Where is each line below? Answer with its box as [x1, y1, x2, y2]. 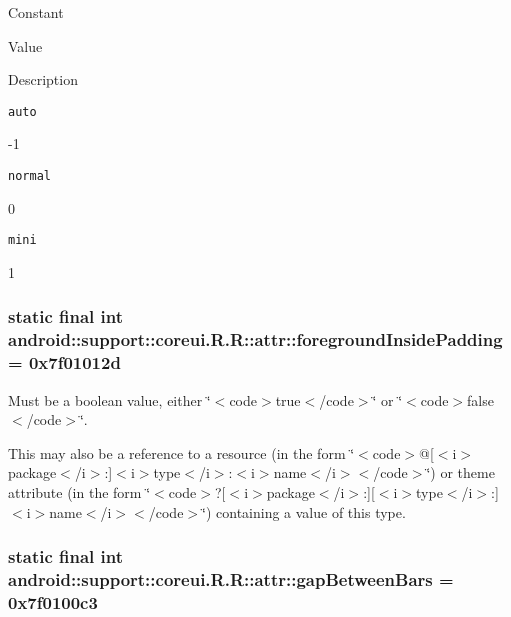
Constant [8, 2, 64, 22]
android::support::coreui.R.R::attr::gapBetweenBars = [8, 567, 454, 591]
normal [8, 169, 51, 184]
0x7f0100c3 [8, 589, 98, 614]
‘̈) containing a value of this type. [202, 501, 406, 522]
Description [8, 69, 78, 90]
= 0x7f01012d [8, 350, 121, 375]
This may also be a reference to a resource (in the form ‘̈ [8, 442, 355, 463]
